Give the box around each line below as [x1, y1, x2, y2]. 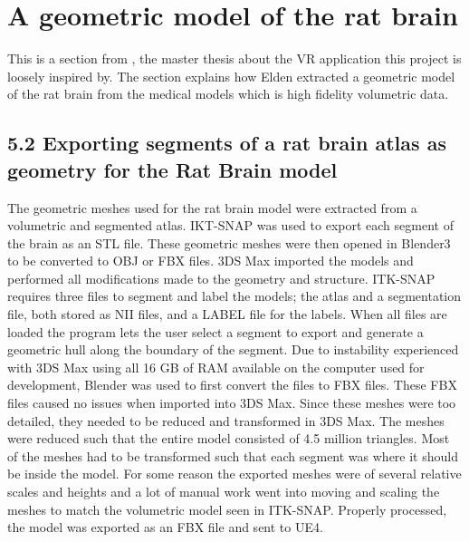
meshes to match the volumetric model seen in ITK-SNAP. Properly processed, [7, 499, 447, 518]
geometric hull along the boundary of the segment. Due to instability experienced [7, 340, 459, 359]
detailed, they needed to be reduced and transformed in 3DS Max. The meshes [7, 411, 445, 430]
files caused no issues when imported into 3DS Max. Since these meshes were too [7, 393, 456, 412]
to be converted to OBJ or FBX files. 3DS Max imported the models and [7, 251, 414, 270]
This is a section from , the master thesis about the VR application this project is [7, 49, 462, 68]
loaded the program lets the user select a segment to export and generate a [7, 322, 424, 341]
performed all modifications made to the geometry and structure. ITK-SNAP [7, 268, 435, 287]
